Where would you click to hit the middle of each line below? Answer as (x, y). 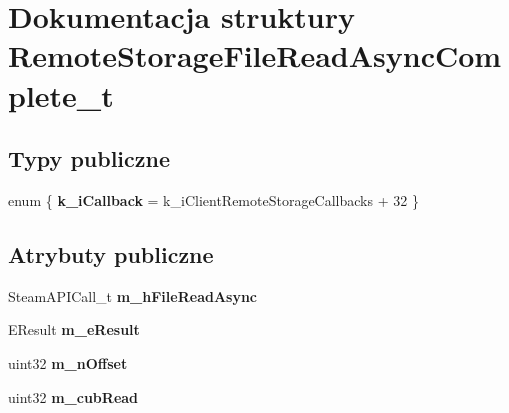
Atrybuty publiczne (111, 253)
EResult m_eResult (74, 329)
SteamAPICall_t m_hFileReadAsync (133, 295)
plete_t (61, 94)
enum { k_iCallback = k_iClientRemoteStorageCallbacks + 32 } (213, 199)
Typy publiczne (89, 158)
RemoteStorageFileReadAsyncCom (255, 55)
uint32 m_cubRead (73, 396)
